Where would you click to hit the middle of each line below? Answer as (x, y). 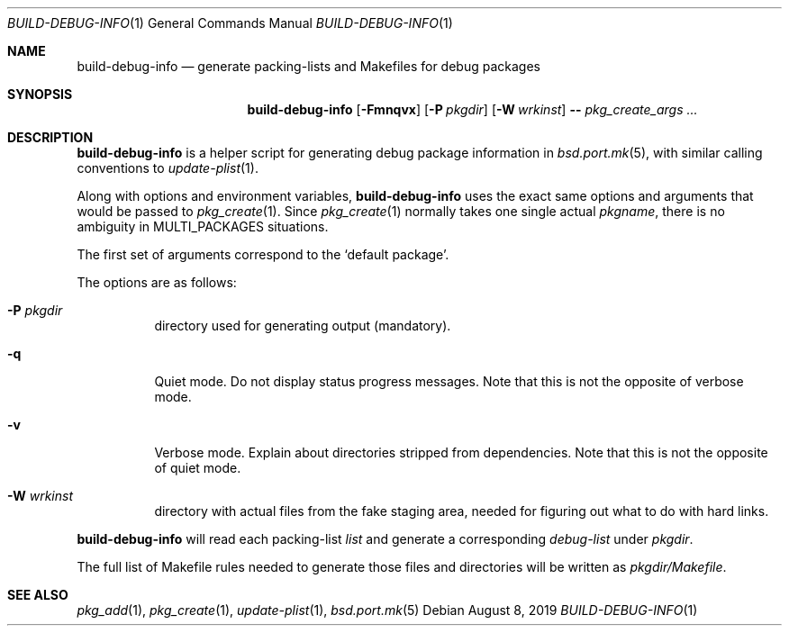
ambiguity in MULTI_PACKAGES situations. (203, 226)
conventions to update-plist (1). (168, 168)
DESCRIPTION (50, 137)
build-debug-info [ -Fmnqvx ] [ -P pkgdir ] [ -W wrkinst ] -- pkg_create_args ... (472, 109)
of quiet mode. (198, 468)
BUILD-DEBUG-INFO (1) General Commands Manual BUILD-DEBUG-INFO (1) (230, 23)
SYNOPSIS (40, 94)
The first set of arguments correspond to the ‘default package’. (263, 254)
